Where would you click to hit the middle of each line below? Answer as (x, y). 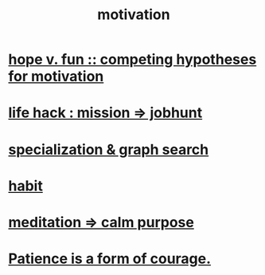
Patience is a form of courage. (110, 259)
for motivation (56, 77)
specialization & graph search (109, 149)
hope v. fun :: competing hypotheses (132, 59)
